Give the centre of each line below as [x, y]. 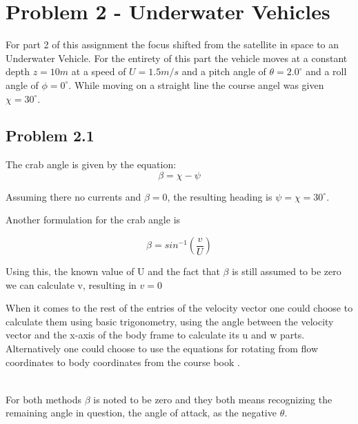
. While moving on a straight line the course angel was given [196, 84]
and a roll [326, 71]
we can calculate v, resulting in [71, 284]
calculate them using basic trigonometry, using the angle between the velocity [170, 321]
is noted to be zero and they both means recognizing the [213, 399]
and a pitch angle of [224, 71]
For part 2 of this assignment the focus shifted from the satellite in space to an [172, 44]
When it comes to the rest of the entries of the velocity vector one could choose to [179, 308]
